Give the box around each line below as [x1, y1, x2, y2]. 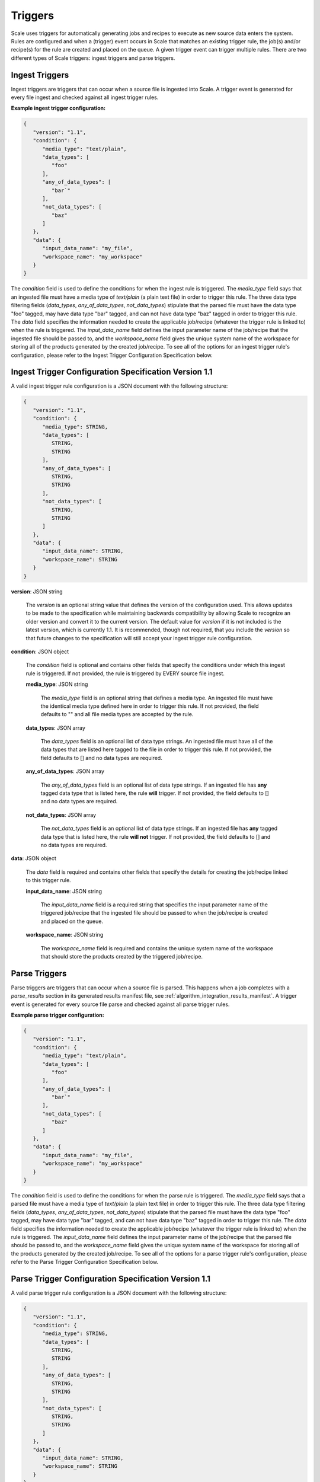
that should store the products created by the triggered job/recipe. [40, 953, 203, 960]
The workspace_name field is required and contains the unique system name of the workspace [40, 944, 274, 951]
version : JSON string [11, 587, 63, 595]
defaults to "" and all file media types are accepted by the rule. [40, 711, 194, 718]
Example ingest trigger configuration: [11, 104, 106, 112]
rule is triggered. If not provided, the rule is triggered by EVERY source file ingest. [25, 670, 225, 677]
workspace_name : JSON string [25, 931, 104, 938]
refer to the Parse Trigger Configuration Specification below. [11, 1259, 159, 1266]
